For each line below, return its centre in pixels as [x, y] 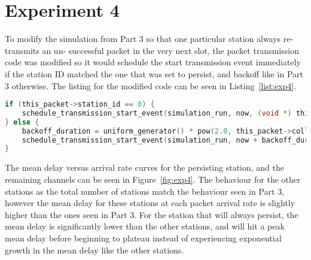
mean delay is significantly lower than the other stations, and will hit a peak [145, 226]
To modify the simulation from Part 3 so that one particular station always [143, 39]
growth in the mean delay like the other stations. [94, 250]
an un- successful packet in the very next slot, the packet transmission [170, 50]
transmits [22, 50]
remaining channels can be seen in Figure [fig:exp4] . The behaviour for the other [153, 179]
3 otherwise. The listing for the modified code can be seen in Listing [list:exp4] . [151, 85]
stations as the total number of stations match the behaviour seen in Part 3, [145, 191]
